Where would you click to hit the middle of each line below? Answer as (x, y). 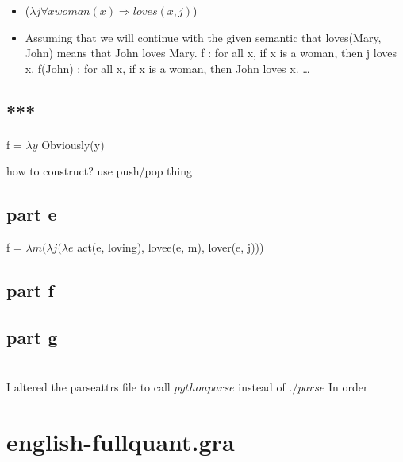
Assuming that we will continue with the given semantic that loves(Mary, (203, 37)
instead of (262, 387)
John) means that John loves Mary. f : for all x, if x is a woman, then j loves (211, 53)
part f (30, 289)
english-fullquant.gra (121, 442)
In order (348, 387)
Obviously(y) (73, 144)
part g (32, 336)
